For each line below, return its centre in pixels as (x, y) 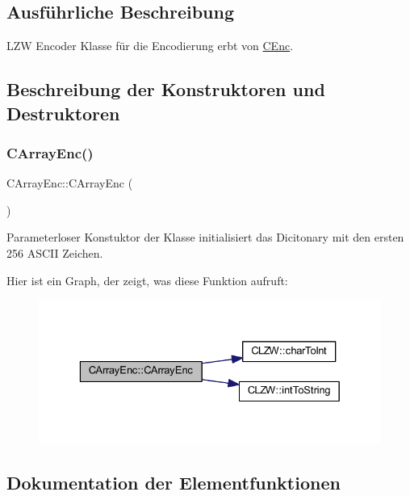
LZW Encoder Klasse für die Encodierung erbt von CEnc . (150, 46)
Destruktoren (63, 113)
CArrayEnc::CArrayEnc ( (70, 183)
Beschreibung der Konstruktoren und (166, 89)
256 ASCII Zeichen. (55, 252)
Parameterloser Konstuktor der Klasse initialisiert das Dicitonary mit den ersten (205, 237)
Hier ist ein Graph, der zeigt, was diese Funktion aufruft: (147, 280)
